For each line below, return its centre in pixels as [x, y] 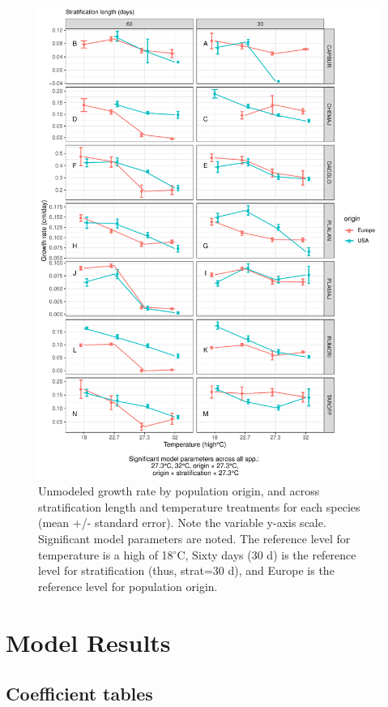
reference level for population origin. [128, 586]
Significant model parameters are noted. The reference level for [194, 538]
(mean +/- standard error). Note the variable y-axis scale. [182, 523]
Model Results [88, 642]
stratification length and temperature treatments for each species [199, 506]
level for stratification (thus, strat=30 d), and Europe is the [186, 570]
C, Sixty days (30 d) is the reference [266, 554]
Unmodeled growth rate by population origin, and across [179, 491]
